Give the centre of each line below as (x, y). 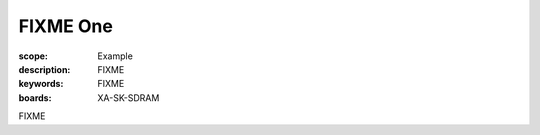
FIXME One (66, 26)
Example (115, 56)
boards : (35, 97)
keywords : (41, 84)
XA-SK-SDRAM (128, 97)
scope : (33, 56)
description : (44, 69)
